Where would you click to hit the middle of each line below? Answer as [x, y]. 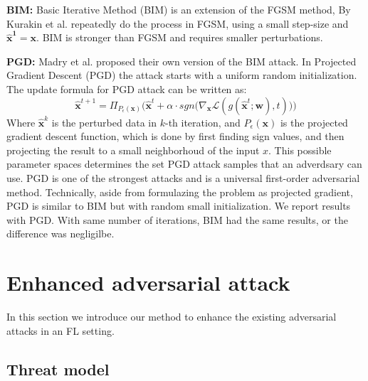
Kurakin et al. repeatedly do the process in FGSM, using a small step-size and [178, 23]
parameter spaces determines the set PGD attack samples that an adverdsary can [184, 164]
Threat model [58, 369]
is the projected [314, 122]
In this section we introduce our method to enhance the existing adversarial [172, 317]
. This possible [300, 150]
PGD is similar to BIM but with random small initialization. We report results [179, 206]
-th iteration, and [203, 122]
